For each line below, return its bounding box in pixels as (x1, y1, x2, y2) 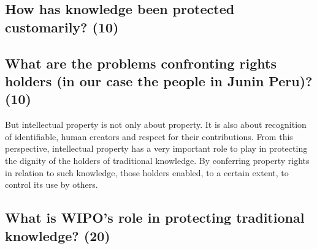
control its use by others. (5, 178, 98, 191)
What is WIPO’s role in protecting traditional (5, 208, 305, 227)
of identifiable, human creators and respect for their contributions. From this (5, 130, 293, 143)
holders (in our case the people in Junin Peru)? (5, 71, 313, 90)
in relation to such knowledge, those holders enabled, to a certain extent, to (5, 166, 289, 179)
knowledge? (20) (5, 226, 110, 245)
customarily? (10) (5, 17, 119, 36)
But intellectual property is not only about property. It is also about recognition (5, 118, 307, 131)
